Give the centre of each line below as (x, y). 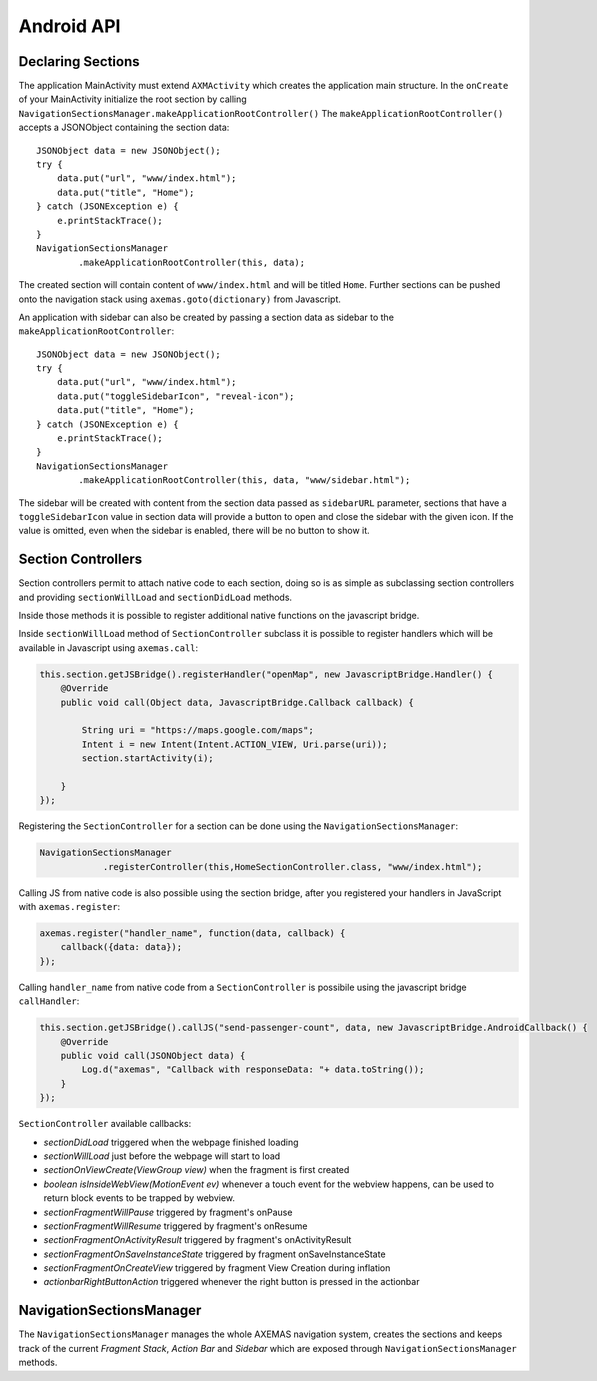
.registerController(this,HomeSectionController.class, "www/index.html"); (292, 866)
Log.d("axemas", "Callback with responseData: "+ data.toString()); (253, 1069)
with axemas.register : (69, 907)
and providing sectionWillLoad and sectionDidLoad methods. (155, 597)
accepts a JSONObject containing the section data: (124, 127)
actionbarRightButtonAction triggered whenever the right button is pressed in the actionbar (231, 1282)
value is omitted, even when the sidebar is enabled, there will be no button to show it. (194, 531)
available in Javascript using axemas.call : (108, 647)
